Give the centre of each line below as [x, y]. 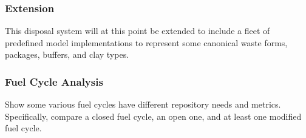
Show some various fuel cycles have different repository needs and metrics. [143, 104]
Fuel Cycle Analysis [54, 81]
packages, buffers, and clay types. [67, 54]
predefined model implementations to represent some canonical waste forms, [146, 42]
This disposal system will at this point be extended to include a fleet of [138, 31]
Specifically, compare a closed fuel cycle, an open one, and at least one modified [153, 116]
